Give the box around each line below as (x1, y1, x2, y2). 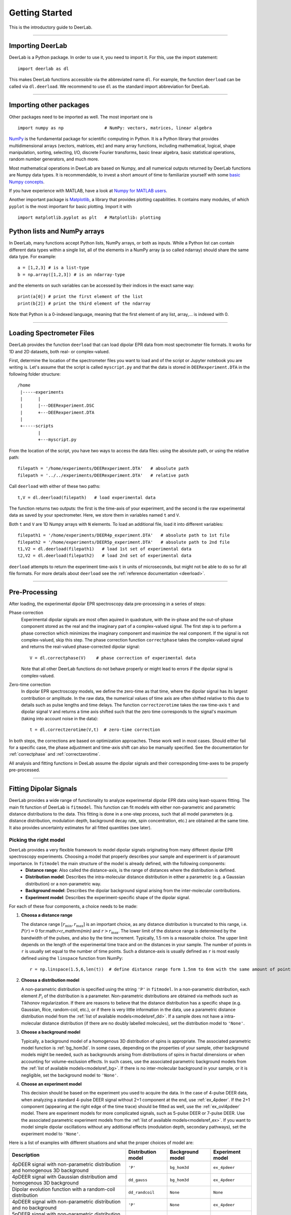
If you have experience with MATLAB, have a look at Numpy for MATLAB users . (9, 188, 167, 194)
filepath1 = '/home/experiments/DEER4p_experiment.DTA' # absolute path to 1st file (17, 533, 230, 538)
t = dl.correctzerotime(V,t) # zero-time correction (30, 727, 160, 732)
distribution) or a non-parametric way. (25, 881, 101, 886)
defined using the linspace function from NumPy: (21, 955, 123, 961)
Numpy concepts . (9, 179, 45, 185)
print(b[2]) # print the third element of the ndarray (17, 300, 151, 306)
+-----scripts (20, 423, 54, 429)
